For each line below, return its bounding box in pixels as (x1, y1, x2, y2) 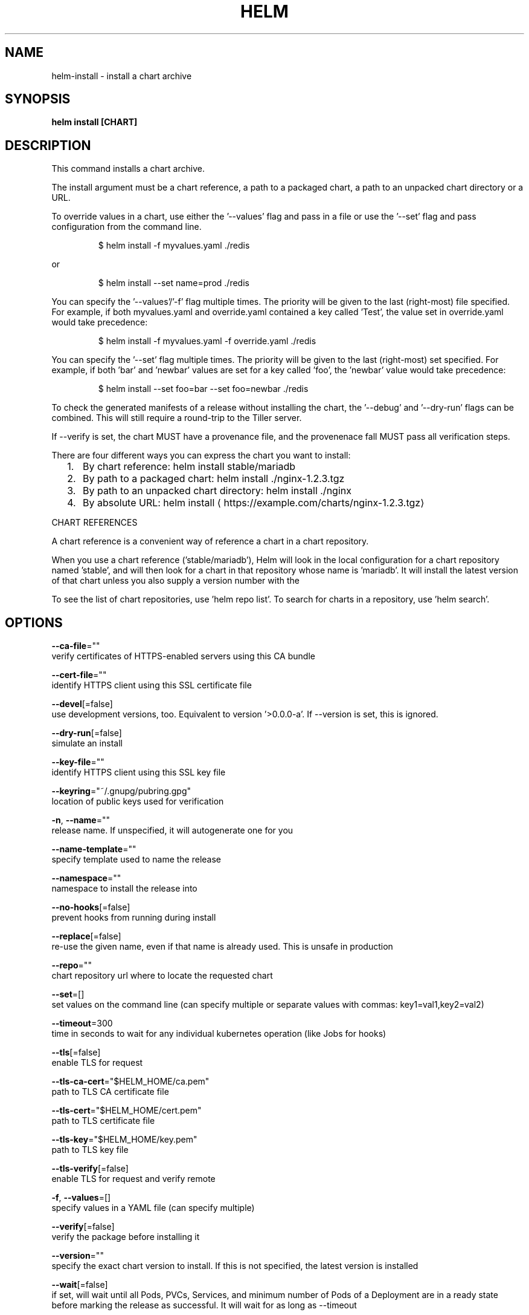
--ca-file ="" (51, 641, 100, 651)
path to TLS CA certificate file (51, 1086, 169, 1097)
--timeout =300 (51, 1018, 113, 1029)
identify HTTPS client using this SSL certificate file (51, 680, 252, 691)
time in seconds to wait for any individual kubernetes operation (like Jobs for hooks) (51, 1028, 386, 1039)
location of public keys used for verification (51, 796, 224, 807)
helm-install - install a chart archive (51, 70, 192, 81)
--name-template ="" (51, 844, 136, 855)
